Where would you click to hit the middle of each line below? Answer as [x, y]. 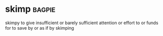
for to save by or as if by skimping [40, 28]
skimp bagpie [30, 9]
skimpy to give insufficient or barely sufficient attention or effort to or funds [82, 23]
